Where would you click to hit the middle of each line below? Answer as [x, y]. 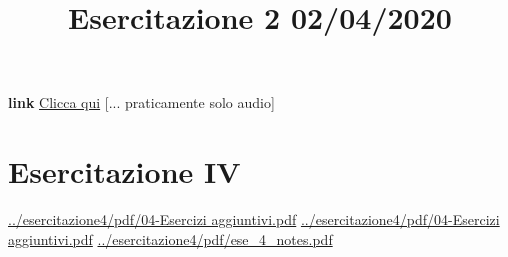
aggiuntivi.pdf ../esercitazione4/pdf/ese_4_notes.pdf [170, 238]
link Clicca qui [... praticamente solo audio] [141, 102]
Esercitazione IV [124, 171]
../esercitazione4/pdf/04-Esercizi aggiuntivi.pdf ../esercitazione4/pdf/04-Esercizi [254, 219]
